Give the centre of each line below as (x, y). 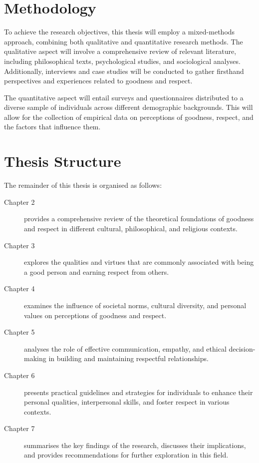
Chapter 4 (19, 288)
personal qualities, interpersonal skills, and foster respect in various (127, 402)
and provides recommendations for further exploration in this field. (126, 455)
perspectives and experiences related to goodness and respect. (98, 81)
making (35, 358)
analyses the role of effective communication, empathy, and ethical (125, 348)
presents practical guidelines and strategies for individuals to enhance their (138, 392)
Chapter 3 (19, 245)
